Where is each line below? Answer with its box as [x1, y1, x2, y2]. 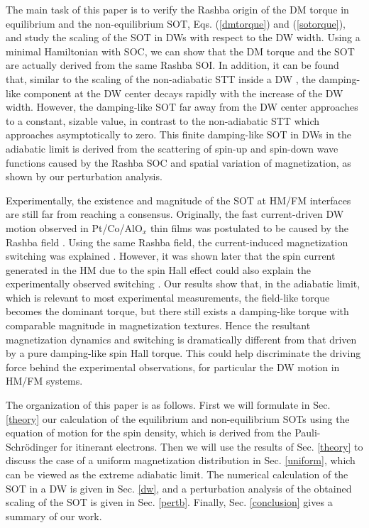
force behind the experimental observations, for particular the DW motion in [6, 359, 340, 374]
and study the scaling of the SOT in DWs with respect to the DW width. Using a [6, 30, 360, 45]
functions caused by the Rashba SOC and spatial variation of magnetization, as [6, 155, 351, 170]
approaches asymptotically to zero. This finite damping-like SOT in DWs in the [6, 127, 352, 142]
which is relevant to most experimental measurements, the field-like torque [6, 290, 330, 304]
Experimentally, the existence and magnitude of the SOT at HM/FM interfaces [6, 192, 351, 207]
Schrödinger [6, 439, 57, 453]
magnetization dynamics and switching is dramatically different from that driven [6, 331, 357, 346]
